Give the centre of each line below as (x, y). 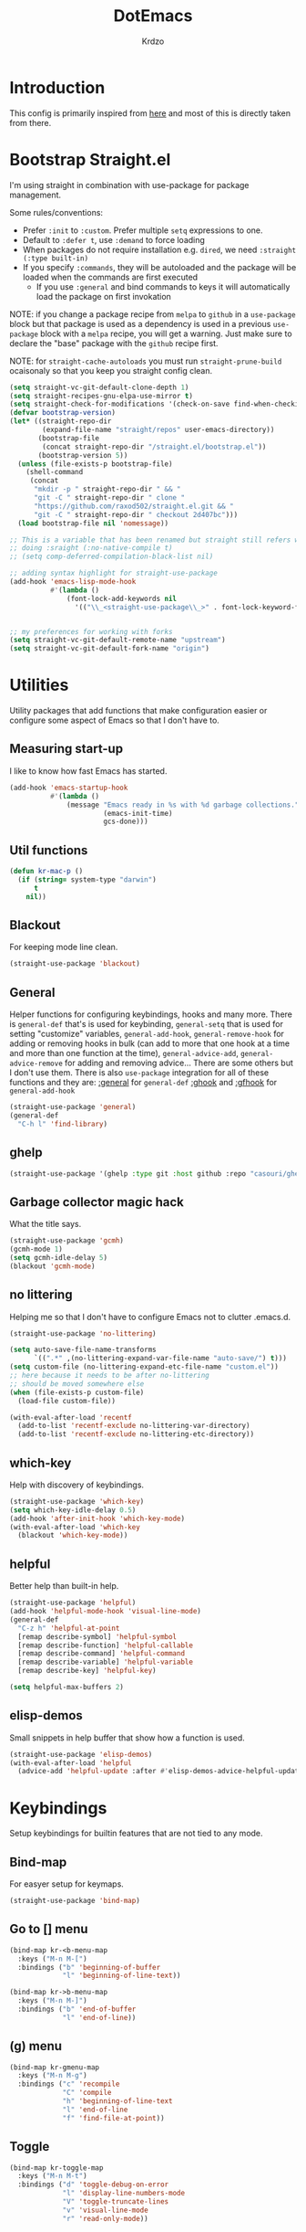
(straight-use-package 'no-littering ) (83, 1333)
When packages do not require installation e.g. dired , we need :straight (159, 249)
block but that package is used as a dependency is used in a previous (140, 323)
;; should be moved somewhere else (77, 1384)
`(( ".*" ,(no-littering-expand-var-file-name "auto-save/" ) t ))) (160, 1359)
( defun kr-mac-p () (46, 872)
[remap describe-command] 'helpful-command (101, 1654)
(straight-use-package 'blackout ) (75, 964)
